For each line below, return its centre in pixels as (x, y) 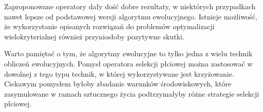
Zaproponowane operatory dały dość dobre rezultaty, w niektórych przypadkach (130, 6)
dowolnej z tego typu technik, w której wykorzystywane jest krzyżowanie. (119, 73)
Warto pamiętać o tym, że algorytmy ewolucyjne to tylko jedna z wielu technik (128, 53)
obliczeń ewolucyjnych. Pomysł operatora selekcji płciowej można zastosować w (128, 63)
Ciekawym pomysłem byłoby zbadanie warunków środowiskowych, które (118, 84)
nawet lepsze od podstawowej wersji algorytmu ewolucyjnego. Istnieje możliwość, (131, 16)
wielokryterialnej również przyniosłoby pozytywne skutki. (94, 36)
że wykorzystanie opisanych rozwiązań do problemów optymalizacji (109, 26)
